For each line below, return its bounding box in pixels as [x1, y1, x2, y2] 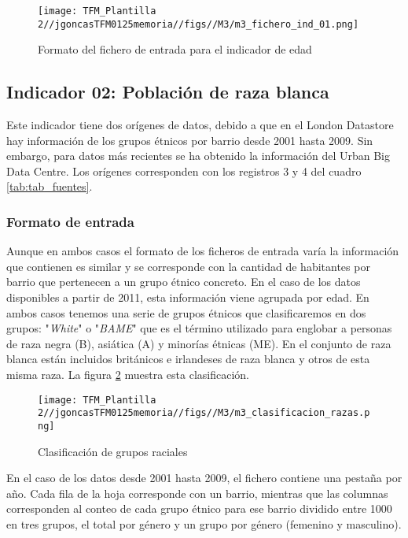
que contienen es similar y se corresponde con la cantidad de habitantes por [6, 258, 370, 274]
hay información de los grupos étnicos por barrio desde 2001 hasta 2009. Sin [6, 132, 373, 148]
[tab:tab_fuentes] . [6, 178, 93, 195]
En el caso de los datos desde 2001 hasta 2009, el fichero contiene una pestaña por [6, 469, 402, 486]
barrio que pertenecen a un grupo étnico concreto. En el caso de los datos [6, 273, 361, 290]
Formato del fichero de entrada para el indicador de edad [38, 41, 312, 58]
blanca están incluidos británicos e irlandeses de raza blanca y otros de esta [6, 351, 370, 367]
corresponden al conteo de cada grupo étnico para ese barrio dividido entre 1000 [6, 500, 392, 517]
